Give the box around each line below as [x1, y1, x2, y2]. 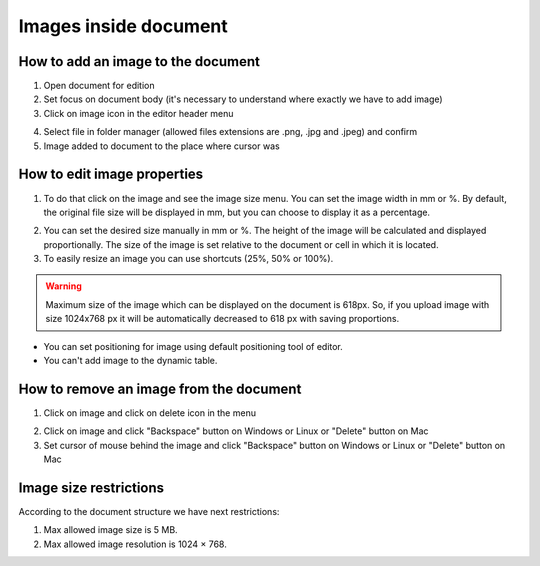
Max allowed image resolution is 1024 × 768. [43, 538, 227, 550]
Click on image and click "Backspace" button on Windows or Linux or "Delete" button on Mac [43, 425, 429, 437]
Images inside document [18, 15, 229, 37]
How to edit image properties [18, 166, 204, 183]
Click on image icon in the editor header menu [43, 107, 234, 119]
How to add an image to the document [18, 53, 260, 70]
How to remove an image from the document [18, 380, 302, 397]
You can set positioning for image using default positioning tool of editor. [43, 340, 344, 352]
